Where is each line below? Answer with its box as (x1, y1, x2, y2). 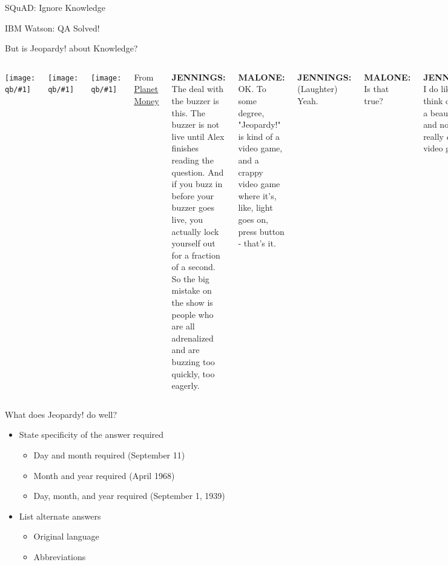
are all (171, 320, 195, 332)
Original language (33, 530, 99, 543)
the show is (171, 296, 213, 309)
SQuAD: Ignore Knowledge (5, 1, 105, 13)
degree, (238, 106, 265, 119)
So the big (171, 272, 209, 285)
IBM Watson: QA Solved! (5, 21, 100, 34)
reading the (171, 153, 214, 166)
